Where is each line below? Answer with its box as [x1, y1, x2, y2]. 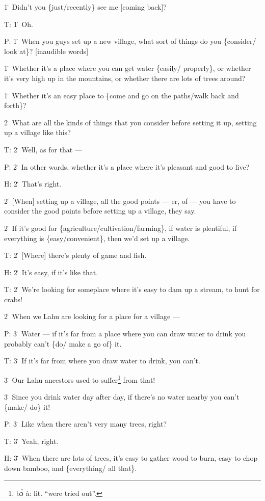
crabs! [4, 294, 22, 304]
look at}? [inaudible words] [4, 45, 89, 56]
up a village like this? [4, 127, 71, 138]
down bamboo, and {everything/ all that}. [4, 463, 137, 473]
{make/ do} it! [4, 401, 50, 412]
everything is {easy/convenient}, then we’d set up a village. [4, 232, 190, 243]
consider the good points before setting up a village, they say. [4, 205, 196, 216]
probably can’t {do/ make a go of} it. [4, 338, 122, 349]
